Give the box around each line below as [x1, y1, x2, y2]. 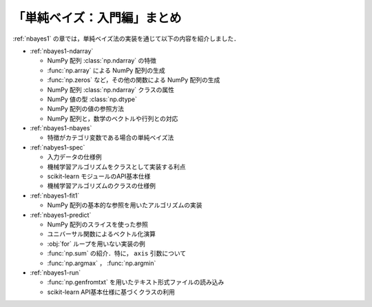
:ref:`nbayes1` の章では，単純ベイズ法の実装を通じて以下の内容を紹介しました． [12, 34, 240, 43]
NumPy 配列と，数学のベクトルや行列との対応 [47, 114, 178, 123]
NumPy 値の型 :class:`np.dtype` [47, 95, 138, 103]
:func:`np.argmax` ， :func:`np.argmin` [47, 259, 156, 267]
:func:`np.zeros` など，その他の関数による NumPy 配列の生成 [47, 76, 220, 84]
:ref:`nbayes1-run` [30, 268, 81, 277]
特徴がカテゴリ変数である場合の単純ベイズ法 [47, 134, 174, 142]
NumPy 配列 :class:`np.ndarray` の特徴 [47, 56, 156, 65]
